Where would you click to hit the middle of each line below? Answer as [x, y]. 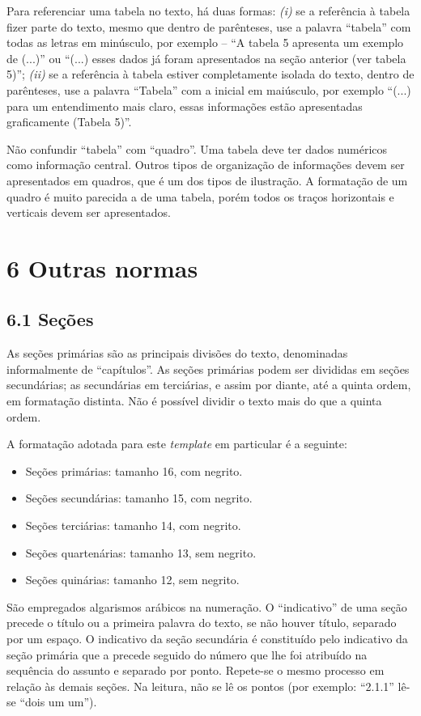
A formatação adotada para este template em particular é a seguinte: [177, 444]
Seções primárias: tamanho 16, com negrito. [134, 470]
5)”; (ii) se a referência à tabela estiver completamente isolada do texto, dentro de [210, 74]
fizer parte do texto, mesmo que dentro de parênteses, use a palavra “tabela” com [209, 26]
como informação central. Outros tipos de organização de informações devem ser [206, 165]
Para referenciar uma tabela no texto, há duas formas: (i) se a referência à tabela [208, 11]
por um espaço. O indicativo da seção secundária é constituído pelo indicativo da [207, 639]
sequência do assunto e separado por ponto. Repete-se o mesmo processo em [196, 670]
